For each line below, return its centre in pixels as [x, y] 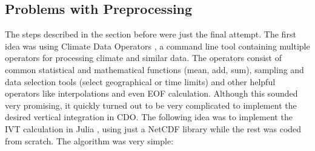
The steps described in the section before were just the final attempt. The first [151, 34]
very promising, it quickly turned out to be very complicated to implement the [151, 105]
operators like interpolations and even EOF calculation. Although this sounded [151, 93]
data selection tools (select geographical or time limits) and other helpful [140, 81]
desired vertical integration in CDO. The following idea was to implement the [149, 117]
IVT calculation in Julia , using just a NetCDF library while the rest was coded [153, 128]
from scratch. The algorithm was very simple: [89, 140]
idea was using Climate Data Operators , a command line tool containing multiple [157, 46]
